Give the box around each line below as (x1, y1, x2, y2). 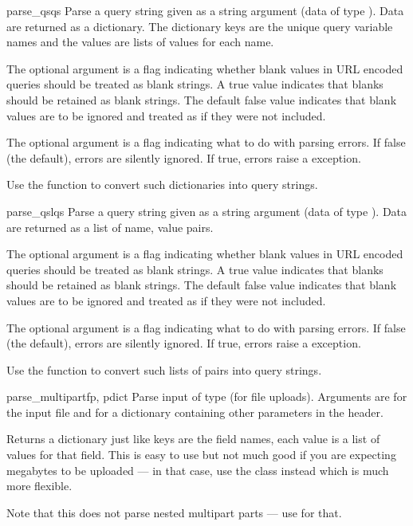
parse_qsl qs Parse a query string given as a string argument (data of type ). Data (6, 202, 407, 219)
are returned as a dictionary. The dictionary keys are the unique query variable (6, 18, 393, 34)
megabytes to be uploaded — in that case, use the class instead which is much (6, 461, 389, 478)
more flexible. (6, 477, 73, 494)
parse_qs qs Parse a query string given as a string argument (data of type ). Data (6, 2, 404, 18)
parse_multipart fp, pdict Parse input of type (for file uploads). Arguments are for (6, 388, 407, 405)
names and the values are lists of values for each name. (6, 33, 274, 50)
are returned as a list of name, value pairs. (6, 218, 214, 235)
